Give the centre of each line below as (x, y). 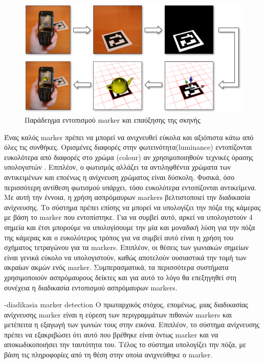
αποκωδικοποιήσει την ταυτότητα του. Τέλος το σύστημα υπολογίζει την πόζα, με (125, 344)
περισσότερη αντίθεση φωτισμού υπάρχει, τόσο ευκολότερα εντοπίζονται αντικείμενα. (130, 187)
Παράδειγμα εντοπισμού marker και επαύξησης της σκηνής (113, 120)
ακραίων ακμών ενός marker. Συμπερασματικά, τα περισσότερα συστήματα (116, 267)
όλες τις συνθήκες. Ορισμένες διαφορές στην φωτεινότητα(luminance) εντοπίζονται (128, 147)
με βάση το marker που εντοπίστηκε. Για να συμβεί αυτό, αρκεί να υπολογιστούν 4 (128, 217)
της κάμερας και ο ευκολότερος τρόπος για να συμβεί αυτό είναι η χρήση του (119, 237)
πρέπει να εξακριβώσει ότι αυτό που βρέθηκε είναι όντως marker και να (111, 334)
